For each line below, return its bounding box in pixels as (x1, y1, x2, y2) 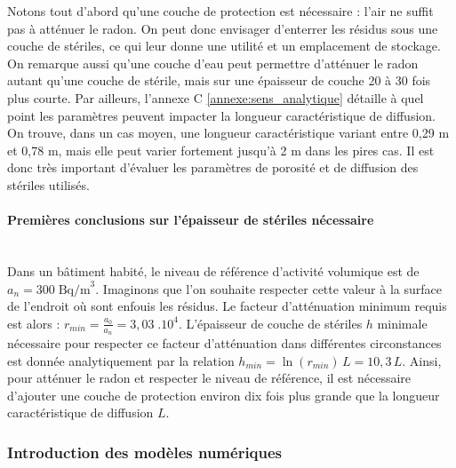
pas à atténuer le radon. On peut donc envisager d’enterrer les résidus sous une (7, 19, 438, 37)
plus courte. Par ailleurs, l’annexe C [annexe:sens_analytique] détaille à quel (7, 88, 424, 107)
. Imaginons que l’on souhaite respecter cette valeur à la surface (95, 279, 442, 297)
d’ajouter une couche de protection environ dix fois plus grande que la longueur (7, 385, 440, 404)
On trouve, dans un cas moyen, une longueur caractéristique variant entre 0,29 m (7, 123, 450, 142)
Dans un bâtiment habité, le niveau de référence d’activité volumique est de (7, 261, 420, 280)
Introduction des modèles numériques (7, 440, 283, 463)
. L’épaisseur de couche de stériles (178, 313, 363, 332)
